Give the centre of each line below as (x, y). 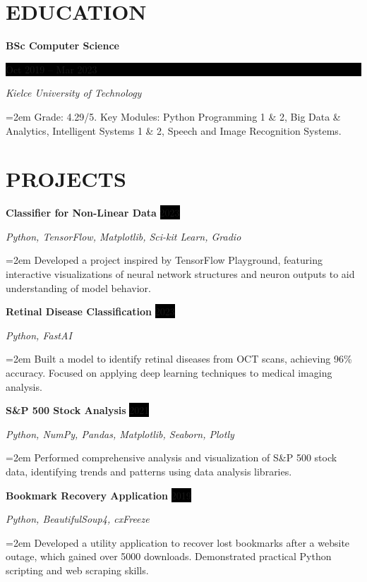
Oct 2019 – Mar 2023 (52, 69)
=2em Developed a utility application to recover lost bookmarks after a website (178, 542)
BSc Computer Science (62, 46)
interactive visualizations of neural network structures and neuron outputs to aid (180, 274)
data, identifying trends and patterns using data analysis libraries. (149, 471)
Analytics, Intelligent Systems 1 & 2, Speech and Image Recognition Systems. (174, 130)
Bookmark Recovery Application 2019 (98, 495)
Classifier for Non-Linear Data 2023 (93, 213)
